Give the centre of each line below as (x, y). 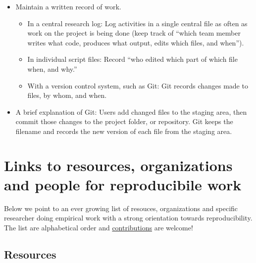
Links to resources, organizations (118, 165)
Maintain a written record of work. (68, 6)
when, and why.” (52, 68)
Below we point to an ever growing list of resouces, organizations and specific (121, 208)
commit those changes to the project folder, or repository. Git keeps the (124, 121)
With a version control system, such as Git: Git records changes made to (138, 85)
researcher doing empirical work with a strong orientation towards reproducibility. (128, 218)
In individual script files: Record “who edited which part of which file (132, 59)
